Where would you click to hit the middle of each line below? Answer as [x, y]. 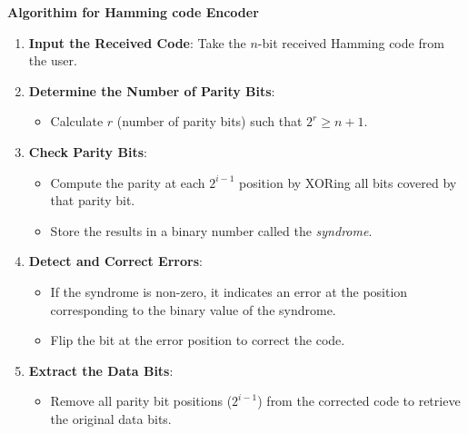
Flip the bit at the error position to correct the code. [198, 340]
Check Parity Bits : [88, 151]
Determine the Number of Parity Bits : [152, 90]
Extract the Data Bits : [101, 370]
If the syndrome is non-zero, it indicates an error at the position [229, 291]
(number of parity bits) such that [209, 121]
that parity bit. [93, 200]
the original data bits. [111, 418]
